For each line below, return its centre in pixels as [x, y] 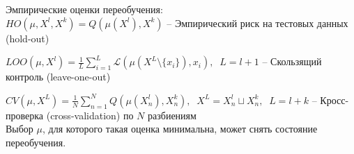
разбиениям [172, 115]
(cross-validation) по [90, 115]
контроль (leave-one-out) [58, 77]
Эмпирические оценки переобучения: [84, 9]
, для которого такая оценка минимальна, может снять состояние [180, 129]
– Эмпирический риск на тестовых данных [257, 23]
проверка [25, 115]
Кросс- [334, 100]
